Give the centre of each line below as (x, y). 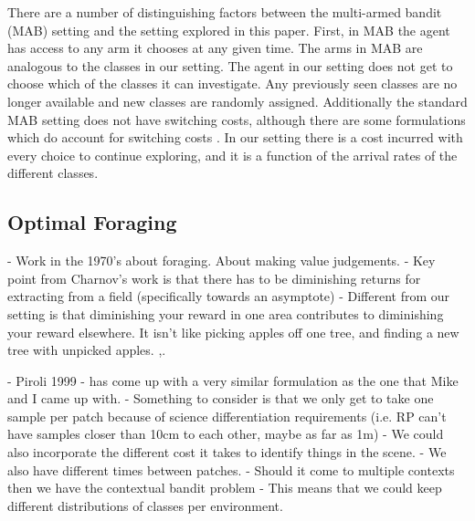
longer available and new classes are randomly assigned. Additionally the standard (237, 101)
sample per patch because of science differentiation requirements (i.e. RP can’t (227, 416)
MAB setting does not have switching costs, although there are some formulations (237, 119)
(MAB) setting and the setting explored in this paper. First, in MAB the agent (229, 30)
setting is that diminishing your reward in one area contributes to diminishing (226, 313)
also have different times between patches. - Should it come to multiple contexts (231, 469)
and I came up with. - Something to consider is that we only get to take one (221, 398)
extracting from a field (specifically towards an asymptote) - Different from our (229, 296)
